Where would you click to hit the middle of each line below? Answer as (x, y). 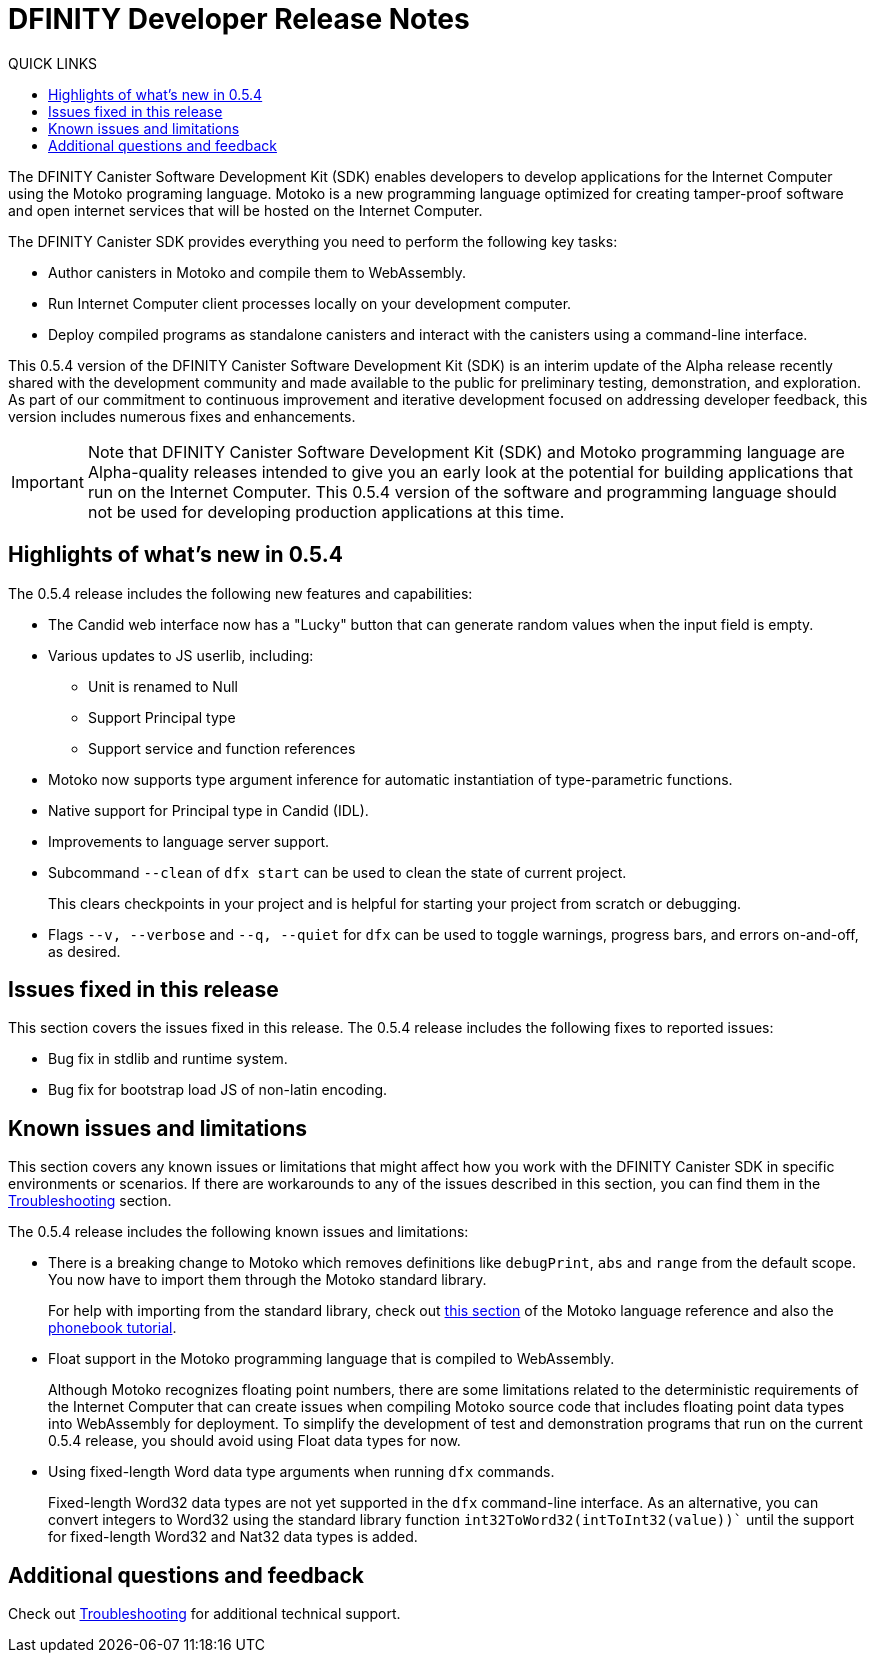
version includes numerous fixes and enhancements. (182, 416)
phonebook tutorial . (112, 1328)
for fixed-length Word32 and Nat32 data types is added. (233, 1537)
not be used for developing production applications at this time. (326, 511)
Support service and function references (222, 748)
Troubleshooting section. (90, 1201)
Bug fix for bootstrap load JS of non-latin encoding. (218, 1090)
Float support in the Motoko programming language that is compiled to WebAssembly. (331, 1359)
